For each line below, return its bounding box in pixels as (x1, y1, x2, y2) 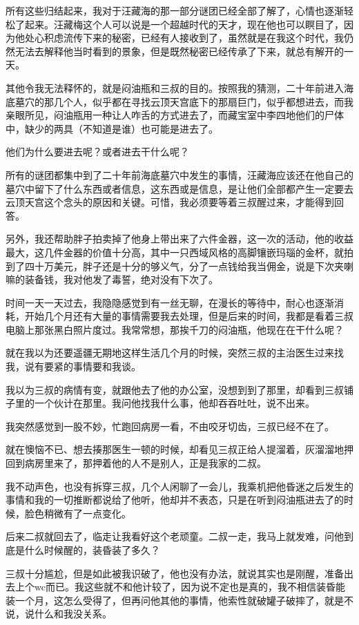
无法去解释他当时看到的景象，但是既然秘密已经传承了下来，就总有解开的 (14, 44, 344, 58)
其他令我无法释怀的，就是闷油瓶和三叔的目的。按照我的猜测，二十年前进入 (6, 80, 344, 95)
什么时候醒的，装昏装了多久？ (24, 543, 160, 557)
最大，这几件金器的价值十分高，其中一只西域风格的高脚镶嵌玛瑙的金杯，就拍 (6, 244, 353, 259)
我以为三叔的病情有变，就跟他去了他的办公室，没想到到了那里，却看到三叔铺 (6, 382, 353, 396)
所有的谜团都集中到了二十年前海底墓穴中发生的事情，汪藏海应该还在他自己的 (6, 167, 353, 182)
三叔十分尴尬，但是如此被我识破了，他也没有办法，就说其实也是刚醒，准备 (6, 566, 344, 580)
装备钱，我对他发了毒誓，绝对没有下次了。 (24, 272, 218, 287)
